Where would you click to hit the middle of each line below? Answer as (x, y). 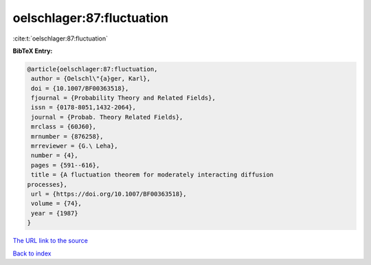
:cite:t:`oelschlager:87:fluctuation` (60, 38)
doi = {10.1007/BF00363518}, (80, 88)
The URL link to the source (50, 241)
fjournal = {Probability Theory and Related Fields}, (123, 98)
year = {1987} (55, 213)
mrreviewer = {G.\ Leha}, (75, 146)
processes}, (47, 184)
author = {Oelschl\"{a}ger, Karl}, (91, 79)
